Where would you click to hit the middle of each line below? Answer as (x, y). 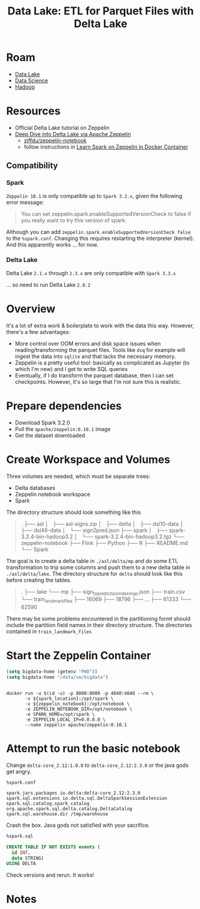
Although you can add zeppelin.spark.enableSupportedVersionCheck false (99, 231)
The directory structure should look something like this (74, 512)
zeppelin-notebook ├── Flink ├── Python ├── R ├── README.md (104, 543)
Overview (31, 309)
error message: (25, 202)
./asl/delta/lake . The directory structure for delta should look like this (94, 573)
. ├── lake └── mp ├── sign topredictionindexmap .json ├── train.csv (103, 592)
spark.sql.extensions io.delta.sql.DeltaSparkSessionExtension (87, 798)
